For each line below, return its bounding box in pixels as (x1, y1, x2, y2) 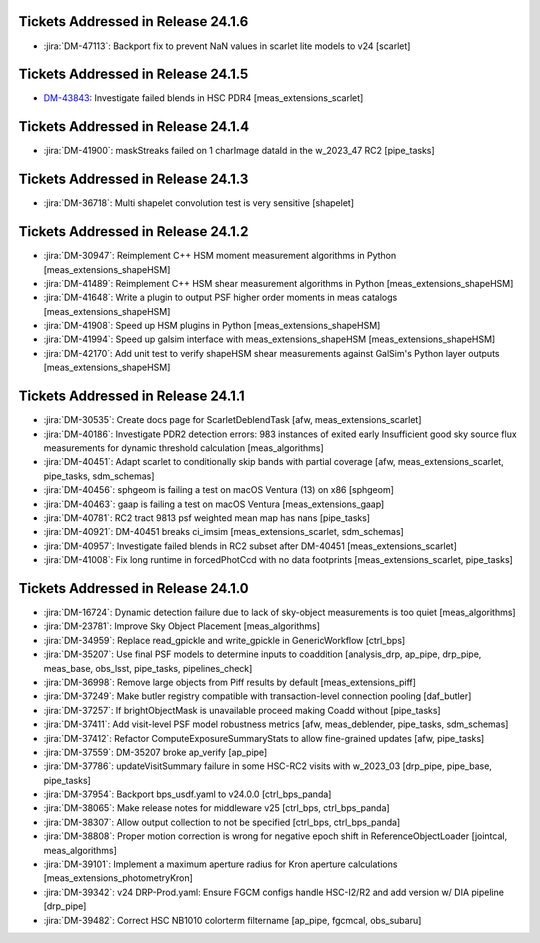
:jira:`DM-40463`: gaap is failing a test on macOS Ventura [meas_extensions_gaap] (43, 498, 385, 510)
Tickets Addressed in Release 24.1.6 (18, 13, 249, 30)
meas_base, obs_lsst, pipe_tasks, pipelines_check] (43, 662, 253, 674)
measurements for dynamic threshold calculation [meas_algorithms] (43, 441, 324, 454)
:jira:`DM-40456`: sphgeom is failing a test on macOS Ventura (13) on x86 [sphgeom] (43, 484, 395, 496)
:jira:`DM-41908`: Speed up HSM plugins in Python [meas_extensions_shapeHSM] (43, 320, 381, 332)
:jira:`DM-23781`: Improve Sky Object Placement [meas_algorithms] (43, 620, 320, 632)
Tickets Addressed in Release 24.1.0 (18, 580, 249, 597)
